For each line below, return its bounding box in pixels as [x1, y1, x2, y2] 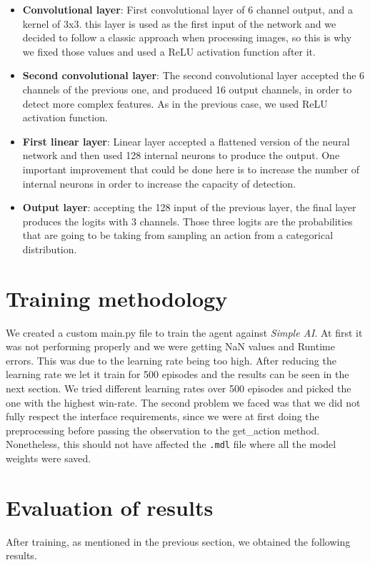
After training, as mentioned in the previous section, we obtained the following [6, 534, 351, 549]
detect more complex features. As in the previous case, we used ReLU [22, 96, 328, 111]
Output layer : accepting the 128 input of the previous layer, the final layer [22, 200, 356, 215]
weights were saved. [6, 451, 91, 466]
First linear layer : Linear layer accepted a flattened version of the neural [22, 133, 350, 148]
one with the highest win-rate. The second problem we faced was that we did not [6, 395, 361, 409]
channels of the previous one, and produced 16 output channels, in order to [22, 81, 352, 96]
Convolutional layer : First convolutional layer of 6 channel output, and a [22, 2, 353, 16]
